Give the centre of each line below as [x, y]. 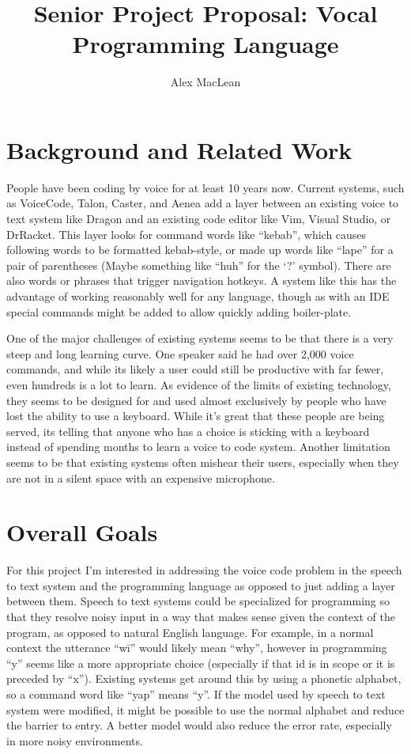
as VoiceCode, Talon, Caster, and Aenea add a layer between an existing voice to [203, 203]
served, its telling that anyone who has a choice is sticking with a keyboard [188, 431]
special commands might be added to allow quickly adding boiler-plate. [179, 311]
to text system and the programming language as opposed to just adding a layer [201, 585]
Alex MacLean [205, 82]
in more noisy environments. [75, 740]
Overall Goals [82, 532]
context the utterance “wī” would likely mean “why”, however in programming [197, 648]
